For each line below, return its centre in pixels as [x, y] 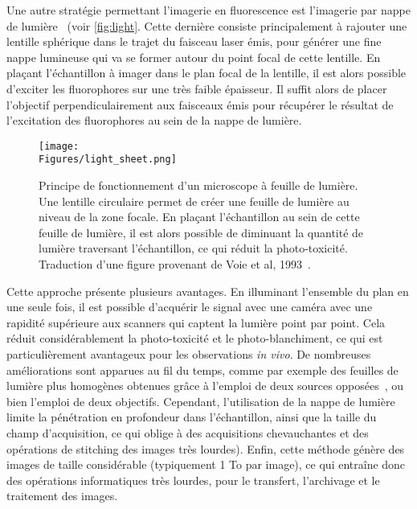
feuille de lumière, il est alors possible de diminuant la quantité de [201, 232]
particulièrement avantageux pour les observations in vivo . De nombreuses [189, 354]
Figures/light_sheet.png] [108, 160]
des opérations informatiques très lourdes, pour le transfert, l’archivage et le [193, 480]
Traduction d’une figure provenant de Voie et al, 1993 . [175, 264]
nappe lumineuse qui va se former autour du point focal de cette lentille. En [194, 57]
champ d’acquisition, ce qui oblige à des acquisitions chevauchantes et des [188, 432]
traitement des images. [62, 496]
